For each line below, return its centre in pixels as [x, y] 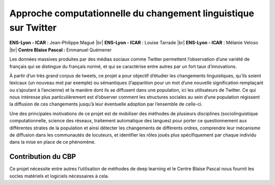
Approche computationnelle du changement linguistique [132, 13]
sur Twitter [33, 28]
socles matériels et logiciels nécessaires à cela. [59, 176]
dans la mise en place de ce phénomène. [52, 142]
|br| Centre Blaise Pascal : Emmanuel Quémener [61, 50]
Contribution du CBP [43, 157]
